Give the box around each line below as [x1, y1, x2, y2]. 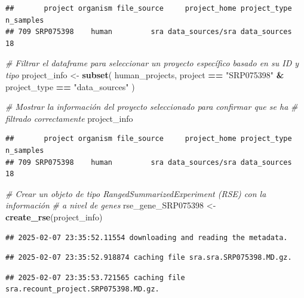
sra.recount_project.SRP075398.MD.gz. [5, 285, 159, 294]
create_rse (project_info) [5, 210, 103, 223]
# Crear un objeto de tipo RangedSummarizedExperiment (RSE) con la [5, 187, 266, 199]
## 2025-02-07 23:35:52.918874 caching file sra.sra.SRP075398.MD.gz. [5, 253, 292, 262]
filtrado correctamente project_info [5, 112, 133, 124]
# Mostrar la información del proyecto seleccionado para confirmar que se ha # [5, 100, 298, 113]
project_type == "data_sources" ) [5, 80, 135, 93]
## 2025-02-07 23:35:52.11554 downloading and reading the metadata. [5, 233, 288, 242]
